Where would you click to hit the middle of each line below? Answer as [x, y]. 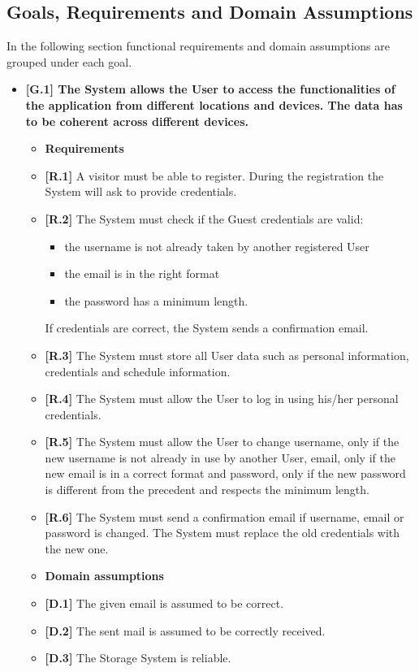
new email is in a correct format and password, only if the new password [225, 473]
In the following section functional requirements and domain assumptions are [198, 46]
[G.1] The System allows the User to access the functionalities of [210, 89]
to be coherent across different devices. [137, 121]
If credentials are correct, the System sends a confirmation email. [207, 328]
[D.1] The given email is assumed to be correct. [164, 603]
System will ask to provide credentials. [141, 191]
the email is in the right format [142, 273]
